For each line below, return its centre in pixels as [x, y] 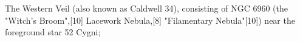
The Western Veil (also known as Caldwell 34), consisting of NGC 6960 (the [146, 8]
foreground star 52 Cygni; [53, 32]
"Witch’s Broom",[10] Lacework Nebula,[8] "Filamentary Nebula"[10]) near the [150, 20]
